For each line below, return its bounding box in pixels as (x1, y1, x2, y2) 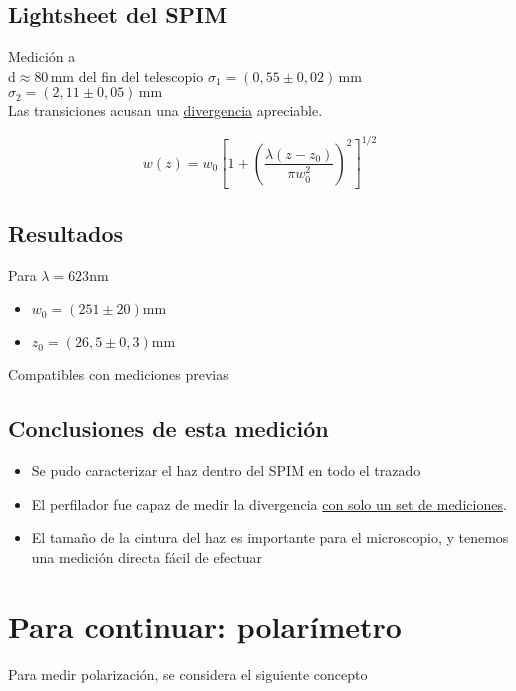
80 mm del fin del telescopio (34, 65, 204, 86)
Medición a (8, 46, 76, 67)
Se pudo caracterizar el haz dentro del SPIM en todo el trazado (31, 460, 421, 481)
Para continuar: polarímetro (8, 605, 402, 646)
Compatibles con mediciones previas (8, 364, 229, 385)
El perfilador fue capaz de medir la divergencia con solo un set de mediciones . (31, 493, 507, 514)
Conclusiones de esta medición (8, 413, 329, 444)
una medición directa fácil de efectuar (31, 546, 263, 567)
